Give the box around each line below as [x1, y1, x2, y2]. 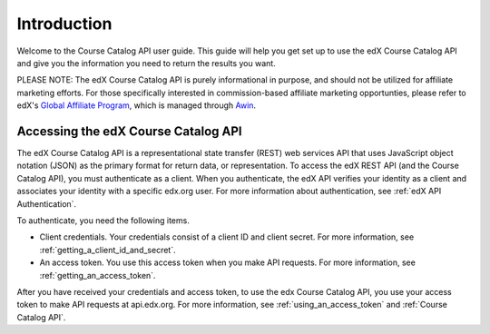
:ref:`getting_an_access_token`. [39, 270, 156, 280]
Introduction [16, 14, 113, 34]
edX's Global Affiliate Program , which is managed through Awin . [16, 100, 257, 111]
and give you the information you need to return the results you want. [16, 57, 276, 68]
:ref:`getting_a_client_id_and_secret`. [39, 244, 176, 255]
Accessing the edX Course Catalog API [16, 123, 242, 139]
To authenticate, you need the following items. [16, 214, 190, 226]
